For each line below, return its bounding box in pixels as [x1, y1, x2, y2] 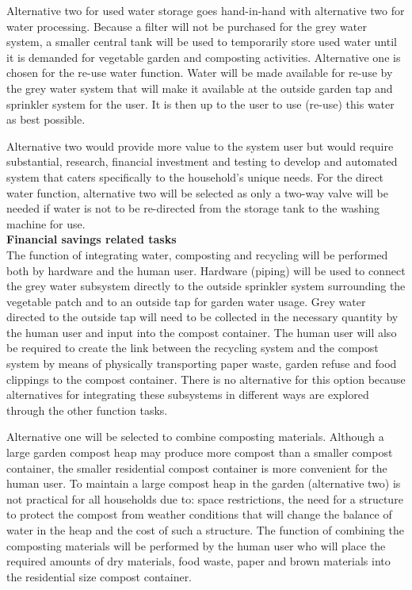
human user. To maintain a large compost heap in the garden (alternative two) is [6, 475, 401, 492]
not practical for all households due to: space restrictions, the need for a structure [6, 490, 403, 507]
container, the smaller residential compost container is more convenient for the [6, 459, 387, 476]
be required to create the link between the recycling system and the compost [6, 339, 379, 356]
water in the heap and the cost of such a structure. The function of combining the [6, 522, 405, 538]
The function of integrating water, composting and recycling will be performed [6, 246, 388, 262]
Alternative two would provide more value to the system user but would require [6, 137, 394, 154]
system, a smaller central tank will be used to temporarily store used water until [6, 33, 397, 50]
